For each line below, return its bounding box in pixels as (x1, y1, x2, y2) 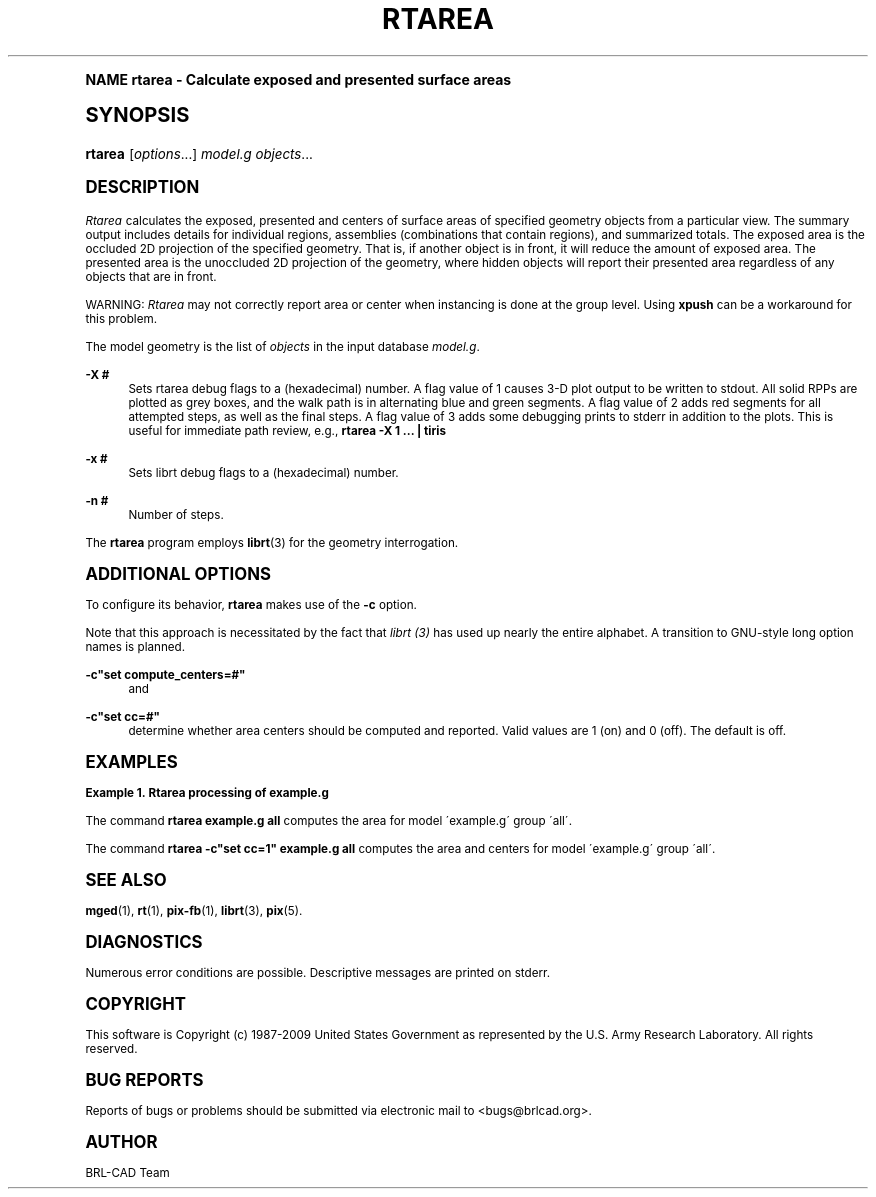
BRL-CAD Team (85, 1165, 170, 1180)
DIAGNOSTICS (85, 931, 203, 952)
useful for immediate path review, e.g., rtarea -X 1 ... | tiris (128, 423, 446, 438)
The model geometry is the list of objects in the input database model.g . (85, 339, 480, 354)
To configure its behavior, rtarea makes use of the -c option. (85, 597, 417, 612)
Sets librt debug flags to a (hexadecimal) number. (128, 465, 399, 480)
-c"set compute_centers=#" (85, 667, 246, 682)
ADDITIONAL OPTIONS (85, 563, 271, 584)
